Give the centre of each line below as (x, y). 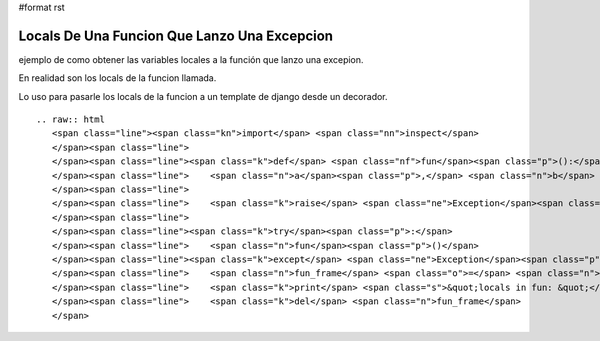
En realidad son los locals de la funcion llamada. (117, 78)
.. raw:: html (70, 119)
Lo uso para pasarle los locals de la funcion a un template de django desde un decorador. (203, 96)
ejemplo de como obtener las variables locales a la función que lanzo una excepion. (191, 59)
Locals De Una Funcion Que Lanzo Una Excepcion (176, 35)
